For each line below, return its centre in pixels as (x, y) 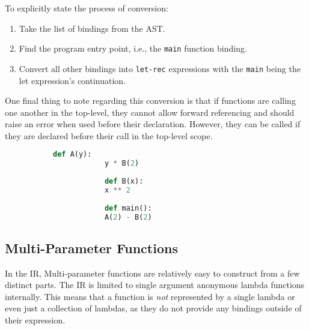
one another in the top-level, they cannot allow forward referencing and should (150, 112)
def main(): (128, 208)
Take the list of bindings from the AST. (92, 28)
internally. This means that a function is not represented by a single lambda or (150, 296)
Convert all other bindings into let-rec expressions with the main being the (160, 68)
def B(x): (124, 181)
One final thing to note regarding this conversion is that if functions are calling (150, 100)
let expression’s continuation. (72, 80)
